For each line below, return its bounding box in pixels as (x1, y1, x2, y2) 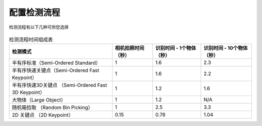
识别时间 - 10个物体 (203, 45, 248, 52)
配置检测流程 (9, 7, 61, 18)
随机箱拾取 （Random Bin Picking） (12, 104, 93, 111)
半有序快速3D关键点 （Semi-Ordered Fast (12, 82, 107, 89)
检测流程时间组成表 (9, 36, 53, 43)
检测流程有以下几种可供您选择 (9, 24, 69, 30)
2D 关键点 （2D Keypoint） (12, 112, 74, 118)
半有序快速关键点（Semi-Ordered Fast (12, 67, 99, 74)
